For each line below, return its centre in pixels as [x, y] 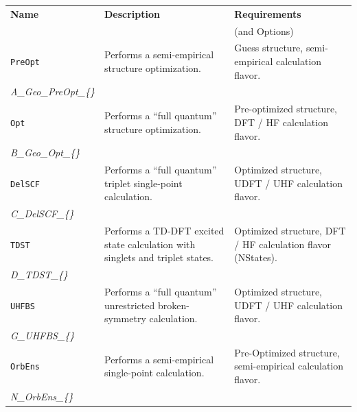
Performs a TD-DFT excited [164, 231]
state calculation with [150, 244]
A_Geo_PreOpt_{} [53, 92]
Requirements [268, 13]
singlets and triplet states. [159, 257]
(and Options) [264, 31]
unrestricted [130, 305]
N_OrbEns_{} [42, 396]
